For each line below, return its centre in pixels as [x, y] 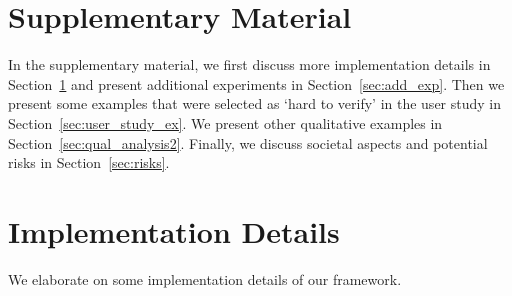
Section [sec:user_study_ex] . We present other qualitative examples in [225, 122]
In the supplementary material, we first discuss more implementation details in [249, 64]
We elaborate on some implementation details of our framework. [205, 278]
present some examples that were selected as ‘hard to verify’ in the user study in [255, 103]
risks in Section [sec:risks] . [89, 162]
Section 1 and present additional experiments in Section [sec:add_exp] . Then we [256, 83]
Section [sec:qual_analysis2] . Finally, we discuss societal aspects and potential [248, 142]
